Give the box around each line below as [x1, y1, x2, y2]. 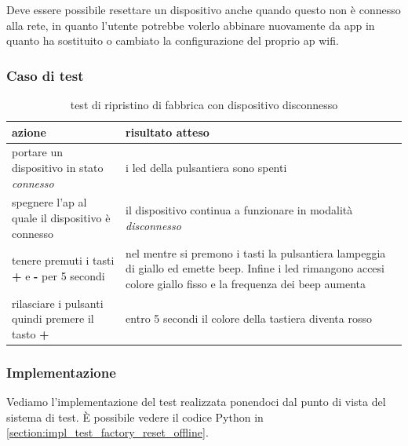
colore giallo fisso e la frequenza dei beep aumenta [126, 275, 366, 291]
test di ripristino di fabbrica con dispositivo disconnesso [70, 97, 338, 112]
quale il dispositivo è [12, 210, 111, 226]
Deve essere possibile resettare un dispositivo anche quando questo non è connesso [6, 2, 401, 17]
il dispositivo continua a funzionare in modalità [126, 202, 353, 218]
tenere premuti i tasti [12, 252, 115, 269]
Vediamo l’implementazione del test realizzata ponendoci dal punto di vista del [6, 393, 386, 410]
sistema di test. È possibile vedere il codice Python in [6, 408, 264, 425]
